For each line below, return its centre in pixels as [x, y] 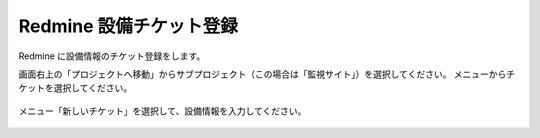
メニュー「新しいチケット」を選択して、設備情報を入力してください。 [162, 111]
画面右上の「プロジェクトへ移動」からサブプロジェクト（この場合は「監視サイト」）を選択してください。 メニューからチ [267, 74]
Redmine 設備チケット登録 [128, 26]
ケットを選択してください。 [75, 88]
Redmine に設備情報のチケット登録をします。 [112, 56]
